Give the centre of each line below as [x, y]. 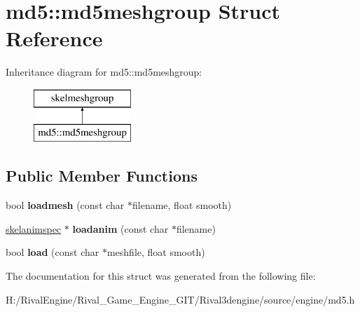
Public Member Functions [102, 176]
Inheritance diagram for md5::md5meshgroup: [104, 72]
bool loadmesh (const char [65, 205]
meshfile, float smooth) [156, 252]
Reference [54, 38]
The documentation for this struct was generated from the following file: [161, 276]
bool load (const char [53, 252]
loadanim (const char [120, 228]
